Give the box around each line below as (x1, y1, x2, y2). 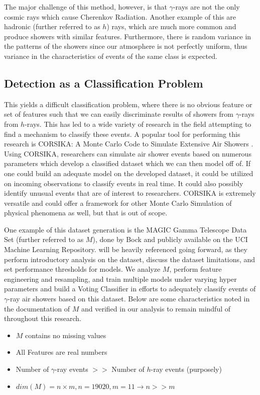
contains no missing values (25, 330, 106, 340)
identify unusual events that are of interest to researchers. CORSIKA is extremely (4, 188, 256, 198)
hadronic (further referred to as (4, 21, 100, 32)
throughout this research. (4, 313, 81, 324)
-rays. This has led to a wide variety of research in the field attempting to (25, 118, 251, 129)
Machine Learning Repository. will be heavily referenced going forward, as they (4, 244, 247, 255)
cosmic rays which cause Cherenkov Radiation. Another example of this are (4, 11, 236, 22)
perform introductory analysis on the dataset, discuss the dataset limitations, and (4, 254, 255, 264)
